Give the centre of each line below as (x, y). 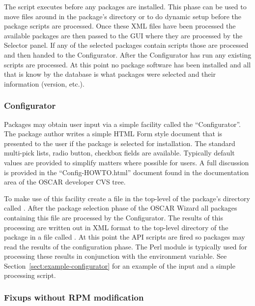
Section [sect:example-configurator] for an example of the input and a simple (120, 265)
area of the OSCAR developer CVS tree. (65, 182)
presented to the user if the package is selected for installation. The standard (120, 143)
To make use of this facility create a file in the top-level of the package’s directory (127, 198)
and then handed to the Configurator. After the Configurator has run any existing (128, 54)
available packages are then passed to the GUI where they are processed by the (123, 35)
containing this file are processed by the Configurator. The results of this (113, 217)
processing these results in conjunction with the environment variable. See (115, 256)
